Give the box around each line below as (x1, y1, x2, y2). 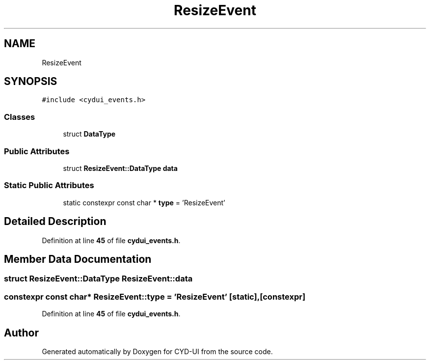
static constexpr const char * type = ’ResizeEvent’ (63, 198, 225, 207)
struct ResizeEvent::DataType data (63, 164, 178, 172)
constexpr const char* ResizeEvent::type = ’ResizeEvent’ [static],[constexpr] (4, 291, 306, 302)
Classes (4, 112, 35, 122)
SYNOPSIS (4, 75, 57, 88)
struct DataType (63, 130, 116, 139)
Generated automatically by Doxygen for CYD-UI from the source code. (42, 347, 273, 356)
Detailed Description (4, 215, 107, 228)
